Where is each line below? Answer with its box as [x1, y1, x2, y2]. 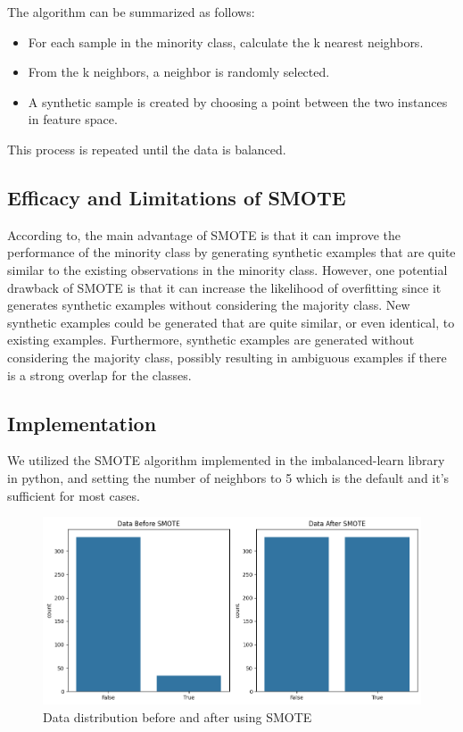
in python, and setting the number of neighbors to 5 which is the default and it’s [7, 468, 450, 487]
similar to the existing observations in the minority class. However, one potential [7, 260, 448, 279]
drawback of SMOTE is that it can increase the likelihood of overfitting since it [7, 278, 442, 296]
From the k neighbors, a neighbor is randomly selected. [28, 62, 330, 81]
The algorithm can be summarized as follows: [7, 3, 255, 21]
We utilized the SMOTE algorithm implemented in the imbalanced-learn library [7, 451, 445, 470]
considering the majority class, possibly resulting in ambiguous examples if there [7, 347, 447, 366]
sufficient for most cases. [7, 486, 140, 504]
